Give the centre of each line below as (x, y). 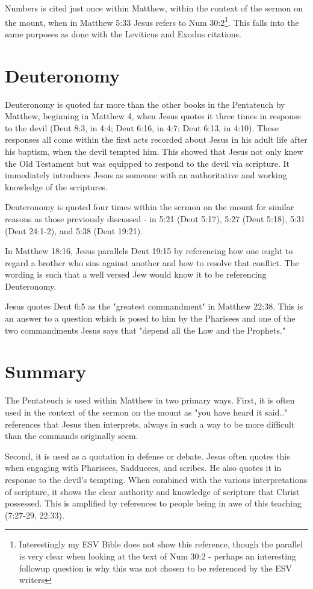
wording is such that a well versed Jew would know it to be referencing (136, 274)
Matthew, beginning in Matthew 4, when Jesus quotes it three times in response (153, 116)
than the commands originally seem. (72, 436)
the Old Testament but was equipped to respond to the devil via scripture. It (147, 163)
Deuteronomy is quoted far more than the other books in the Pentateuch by (145, 104)
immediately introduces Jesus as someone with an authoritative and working (146, 175)
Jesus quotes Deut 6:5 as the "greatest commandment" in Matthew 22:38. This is (154, 306)
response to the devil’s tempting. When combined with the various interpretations (156, 479)
